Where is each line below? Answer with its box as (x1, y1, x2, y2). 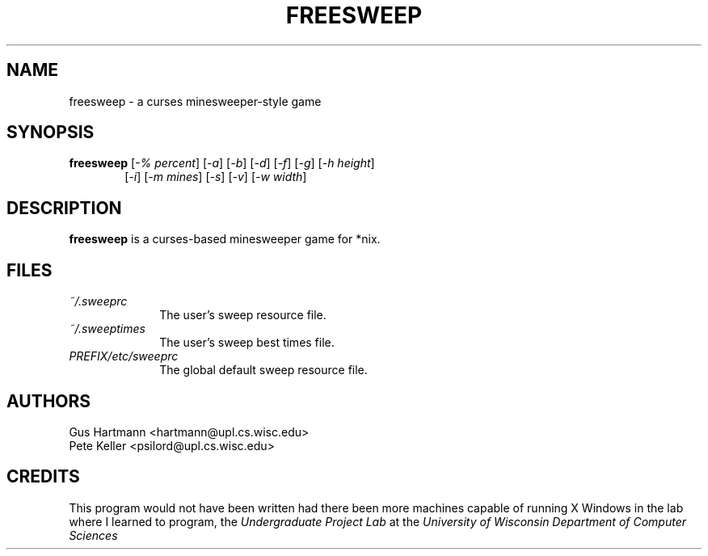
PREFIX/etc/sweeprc (69, 349, 179, 364)
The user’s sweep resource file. (159, 308, 327, 322)
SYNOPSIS (6, 122, 95, 143)
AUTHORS (6, 390, 91, 411)
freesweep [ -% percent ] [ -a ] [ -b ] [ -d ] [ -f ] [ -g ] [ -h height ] (69, 156, 375, 171)
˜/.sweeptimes (69, 322, 145, 336)
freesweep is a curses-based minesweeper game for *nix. (69, 232, 381, 246)
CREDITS (6, 466, 80, 487)
